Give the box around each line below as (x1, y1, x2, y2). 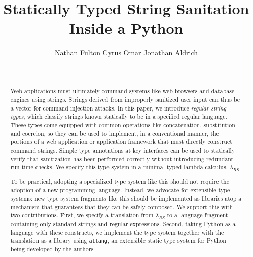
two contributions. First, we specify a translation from (10, 211, 154, 219)
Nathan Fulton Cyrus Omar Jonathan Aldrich (54, 47, 198, 58)
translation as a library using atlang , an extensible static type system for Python (10, 236, 226, 245)
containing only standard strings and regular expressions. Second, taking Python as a (10, 219, 236, 228)
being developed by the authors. (10, 245, 95, 253)
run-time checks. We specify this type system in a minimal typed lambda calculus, (10, 163, 228, 171)
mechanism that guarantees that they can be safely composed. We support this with (10, 202, 233, 211)
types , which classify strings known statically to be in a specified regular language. (10, 112, 227, 121)
